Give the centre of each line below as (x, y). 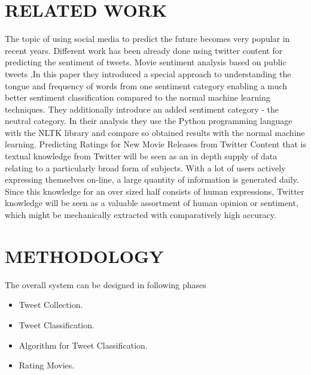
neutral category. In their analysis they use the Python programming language (149, 121)
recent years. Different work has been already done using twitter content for (144, 50)
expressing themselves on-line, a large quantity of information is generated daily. (152, 179)
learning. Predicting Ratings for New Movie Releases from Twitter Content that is (155, 144)
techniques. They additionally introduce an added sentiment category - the (142, 109)
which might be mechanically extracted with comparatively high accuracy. (141, 215)
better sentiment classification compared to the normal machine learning (138, 97)
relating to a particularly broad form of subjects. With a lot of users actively (145, 167)
